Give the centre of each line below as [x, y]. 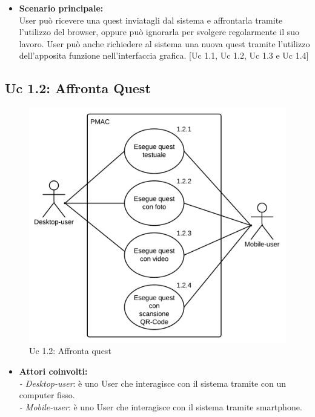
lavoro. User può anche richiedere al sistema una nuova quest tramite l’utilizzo [164, 43]
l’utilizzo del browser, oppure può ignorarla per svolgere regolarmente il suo [159, 32]
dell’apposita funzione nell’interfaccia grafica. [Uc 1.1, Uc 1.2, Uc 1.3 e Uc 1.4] [164, 55]
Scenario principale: [61, 8]
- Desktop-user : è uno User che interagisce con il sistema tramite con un [153, 383]
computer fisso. [47, 395]
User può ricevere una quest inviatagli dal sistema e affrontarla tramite [151, 20]
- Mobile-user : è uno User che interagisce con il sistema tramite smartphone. [161, 406]
